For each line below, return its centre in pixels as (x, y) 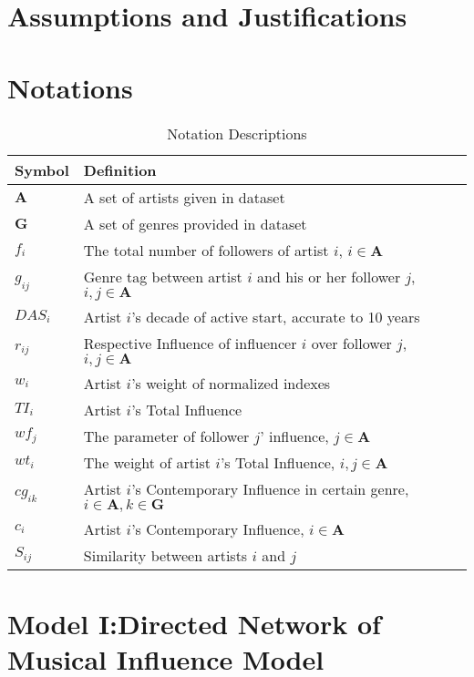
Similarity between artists (165, 555)
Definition (120, 169)
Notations (70, 87)
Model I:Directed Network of (194, 623)
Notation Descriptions (237, 133)
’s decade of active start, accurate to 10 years (276, 316)
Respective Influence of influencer (190, 343)
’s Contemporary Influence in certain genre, (270, 488)
